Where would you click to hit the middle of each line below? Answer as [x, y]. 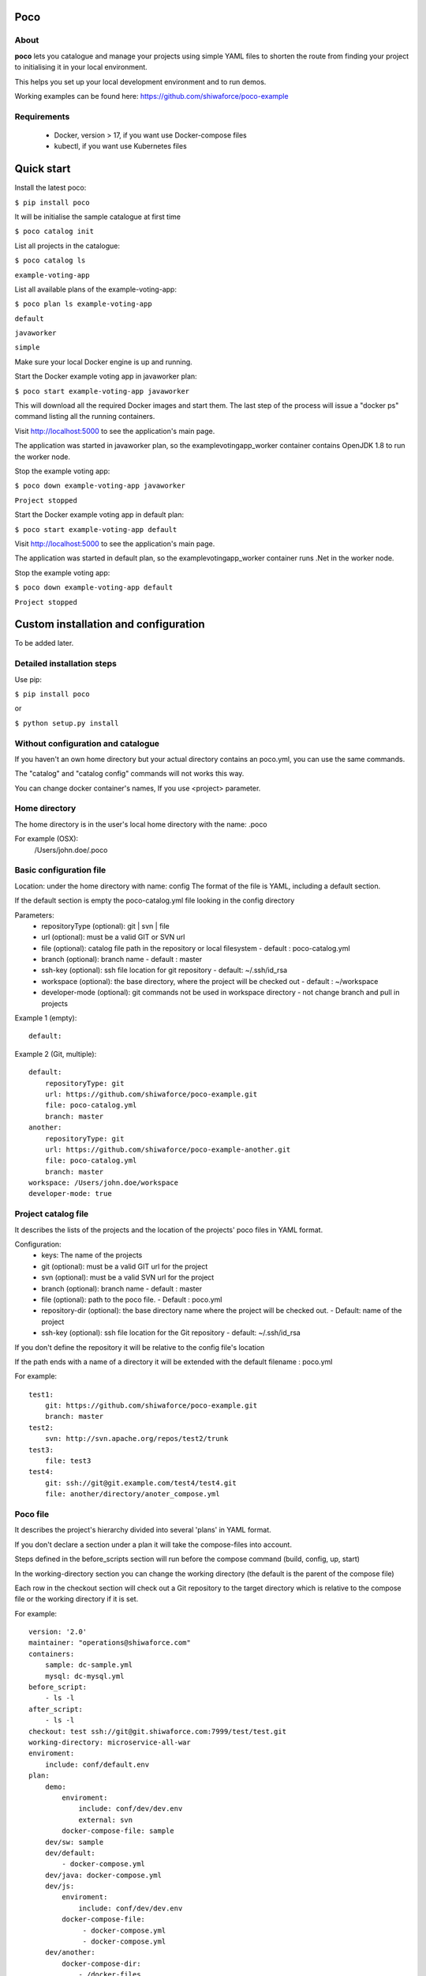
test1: [41, 1394]
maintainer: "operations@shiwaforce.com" [110, 1643]
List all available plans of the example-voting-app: [96, 289]
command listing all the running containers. [85, 417]
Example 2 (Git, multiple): [56, 1054]
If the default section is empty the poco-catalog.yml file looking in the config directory [155, 900]
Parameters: [34, 915]
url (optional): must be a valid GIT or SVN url [113, 937]
